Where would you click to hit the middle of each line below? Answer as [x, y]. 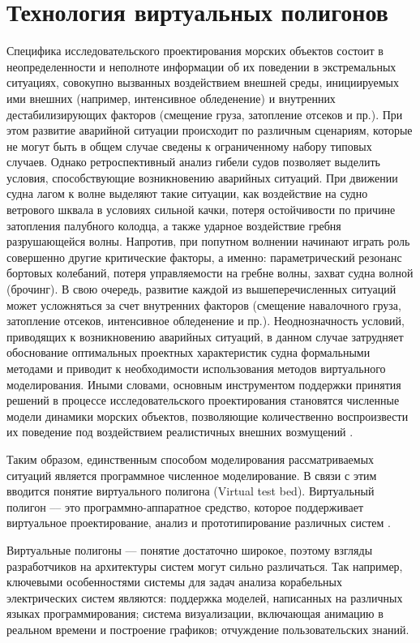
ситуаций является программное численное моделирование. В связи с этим [192, 475]
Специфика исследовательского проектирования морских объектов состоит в [195, 51]
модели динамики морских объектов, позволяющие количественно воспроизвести [208, 416]
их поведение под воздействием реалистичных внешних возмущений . [180, 432]
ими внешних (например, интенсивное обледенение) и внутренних [171, 98]
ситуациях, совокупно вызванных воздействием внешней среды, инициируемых [203, 82]
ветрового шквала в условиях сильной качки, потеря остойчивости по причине [201, 210]
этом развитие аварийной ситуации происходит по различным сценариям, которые [210, 130]
